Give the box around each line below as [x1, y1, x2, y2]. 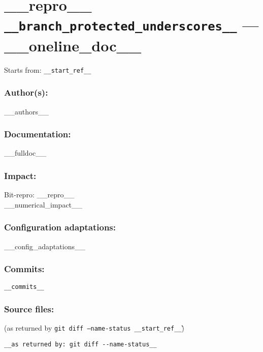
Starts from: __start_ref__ [4, 64, 91, 75]
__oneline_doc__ [4, 35, 142, 55]
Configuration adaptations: [4, 221, 116, 233]
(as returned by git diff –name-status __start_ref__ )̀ [4, 322, 184, 333]
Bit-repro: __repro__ [4, 189, 75, 200]
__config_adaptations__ [4, 241, 85, 251]
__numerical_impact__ [4, 199, 83, 210]
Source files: [4, 302, 54, 315]
